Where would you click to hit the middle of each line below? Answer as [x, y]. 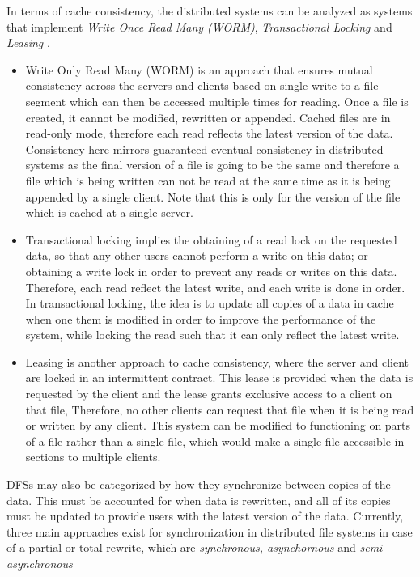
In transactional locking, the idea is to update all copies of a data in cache [210, 303]
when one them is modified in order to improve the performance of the [201, 318]
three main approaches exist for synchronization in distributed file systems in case [210, 531]
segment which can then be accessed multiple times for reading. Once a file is [217, 101]
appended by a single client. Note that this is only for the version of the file [213, 196]
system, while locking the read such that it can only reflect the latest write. [212, 335]
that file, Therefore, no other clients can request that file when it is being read [220, 409]
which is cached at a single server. [109, 212]
